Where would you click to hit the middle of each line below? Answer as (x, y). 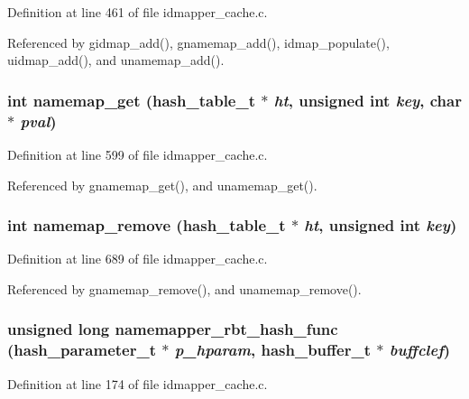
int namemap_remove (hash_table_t (147, 225)
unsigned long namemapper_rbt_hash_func (173, 329)
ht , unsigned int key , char (368, 100)
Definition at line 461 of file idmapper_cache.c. (138, 12)
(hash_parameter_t (82, 350)
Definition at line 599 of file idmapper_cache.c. (138, 154)
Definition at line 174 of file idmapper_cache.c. (138, 383)
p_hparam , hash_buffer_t (272, 350)
